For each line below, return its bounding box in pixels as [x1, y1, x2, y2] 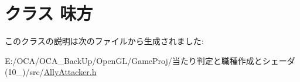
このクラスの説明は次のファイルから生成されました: [5, 35, 204, 47]
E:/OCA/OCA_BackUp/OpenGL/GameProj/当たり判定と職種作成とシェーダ [5, 54, 295, 66]
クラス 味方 [5, 1, 93, 25]
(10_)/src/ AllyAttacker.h [5, 66, 97, 78]
